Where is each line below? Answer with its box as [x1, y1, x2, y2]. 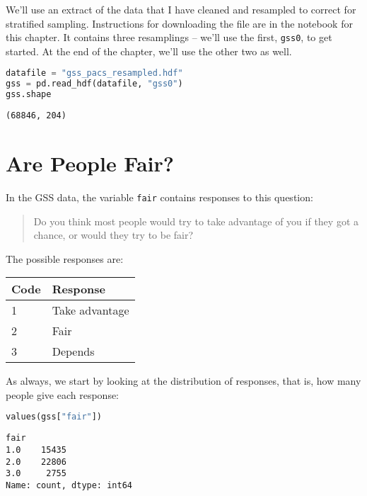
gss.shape [6, 89, 52, 100]
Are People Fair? [6, 148, 175, 177]
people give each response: [6, 387, 120, 402]
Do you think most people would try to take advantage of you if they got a [33, 213, 359, 228]
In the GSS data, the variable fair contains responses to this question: [6, 189, 313, 204]
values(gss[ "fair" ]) [6, 412, 103, 422]
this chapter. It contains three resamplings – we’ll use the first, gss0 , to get [6, 30, 332, 45]
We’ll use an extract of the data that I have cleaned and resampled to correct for [6, 2, 356, 16]
